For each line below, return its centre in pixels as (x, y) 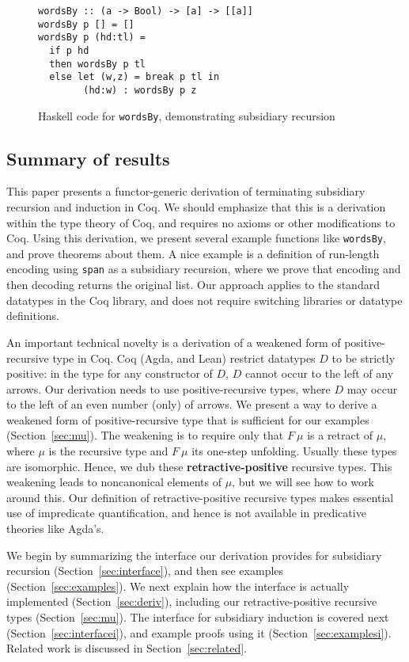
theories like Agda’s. (55, 529)
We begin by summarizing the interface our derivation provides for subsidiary (194, 555)
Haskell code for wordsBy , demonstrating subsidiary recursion (187, 115)
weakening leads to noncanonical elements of (114, 482)
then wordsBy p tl (98, 64)
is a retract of (340, 435)
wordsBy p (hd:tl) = (92, 38)
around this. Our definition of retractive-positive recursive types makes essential (200, 497)
